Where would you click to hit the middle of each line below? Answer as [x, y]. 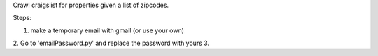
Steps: [22, 18]
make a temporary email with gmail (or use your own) [107, 30]
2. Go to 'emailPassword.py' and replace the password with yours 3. [111, 43]
